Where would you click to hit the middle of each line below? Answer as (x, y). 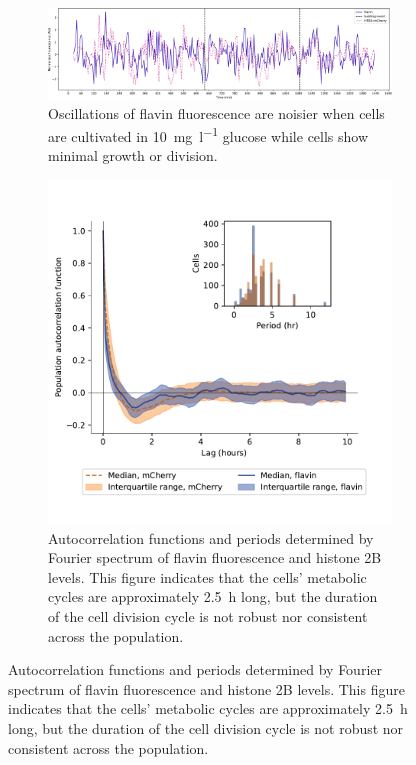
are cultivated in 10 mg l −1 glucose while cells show (208, 134)
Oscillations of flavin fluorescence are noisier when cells (216, 112)
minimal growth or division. (133, 155)
